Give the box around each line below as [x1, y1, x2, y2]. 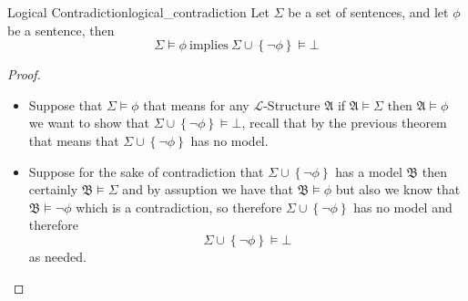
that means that [28, 130, 119, 150]
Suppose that [28, 95, 103, 114]
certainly [28, 180, 78, 199]
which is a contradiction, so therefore [76, 197, 282, 216]
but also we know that [335, 180, 461, 199]
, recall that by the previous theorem [241, 113, 447, 132]
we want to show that [28, 113, 150, 132]
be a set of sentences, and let [288, 3, 449, 21]
